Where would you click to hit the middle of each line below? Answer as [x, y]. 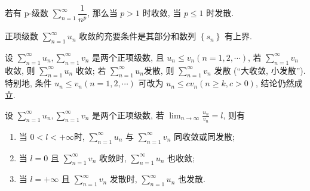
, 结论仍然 [275, 83]
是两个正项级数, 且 [128, 57]
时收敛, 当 [162, 13]
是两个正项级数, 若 [128, 115]
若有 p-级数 [27, 13]
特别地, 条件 [28, 83]
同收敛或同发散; [204, 136]
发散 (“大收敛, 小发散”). [260, 70]
